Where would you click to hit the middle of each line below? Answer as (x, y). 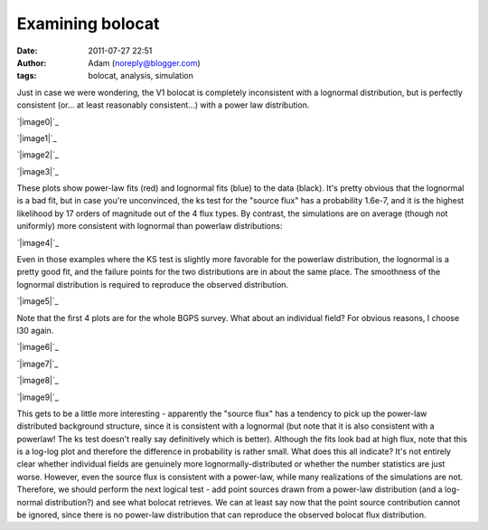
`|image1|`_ (37, 138)
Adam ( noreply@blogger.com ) (144, 62)
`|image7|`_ (38, 364)
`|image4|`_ (38, 242)
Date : (27, 51)
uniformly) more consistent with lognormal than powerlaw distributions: (150, 226)
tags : (27, 76)
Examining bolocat (88, 24)
